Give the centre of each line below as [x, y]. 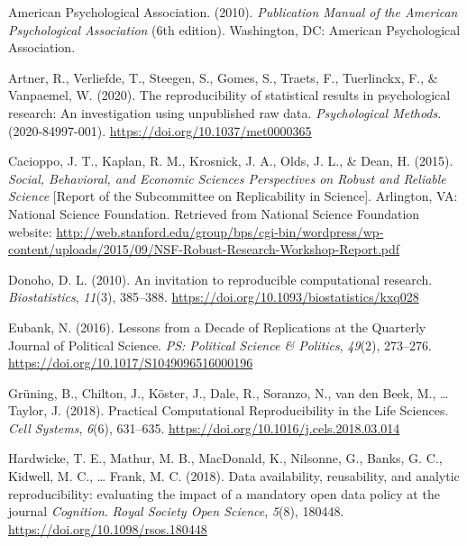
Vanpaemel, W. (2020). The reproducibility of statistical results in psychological [229, 95]
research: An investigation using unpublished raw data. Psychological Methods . [225, 112]
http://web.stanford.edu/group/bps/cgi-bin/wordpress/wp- [220, 231]
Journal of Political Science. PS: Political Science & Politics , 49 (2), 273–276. [220, 345]
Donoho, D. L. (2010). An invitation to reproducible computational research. [220, 279]
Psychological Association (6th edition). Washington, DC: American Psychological [234, 29]
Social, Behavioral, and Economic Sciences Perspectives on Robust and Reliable [227, 178]
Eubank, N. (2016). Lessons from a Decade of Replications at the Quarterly [217, 327]
